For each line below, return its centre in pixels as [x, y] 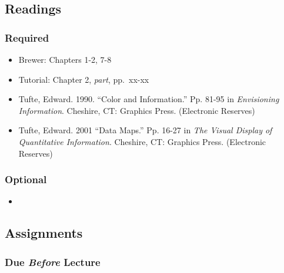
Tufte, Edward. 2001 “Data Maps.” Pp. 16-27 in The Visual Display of [145, 130]
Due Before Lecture [53, 262]
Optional [26, 179]
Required [27, 37]
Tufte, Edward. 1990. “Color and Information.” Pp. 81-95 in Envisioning [149, 99]
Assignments [44, 233]
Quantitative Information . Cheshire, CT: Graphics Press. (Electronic [142, 141]
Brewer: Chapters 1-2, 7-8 [65, 59]
